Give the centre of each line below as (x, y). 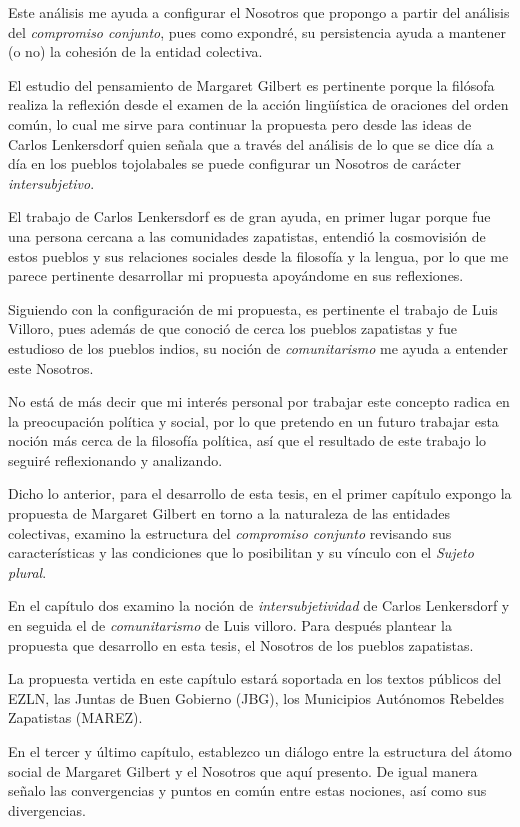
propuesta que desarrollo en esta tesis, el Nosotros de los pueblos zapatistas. (241, 644)
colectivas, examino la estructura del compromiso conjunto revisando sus (230, 532)
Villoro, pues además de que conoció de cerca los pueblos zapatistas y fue (232, 328)
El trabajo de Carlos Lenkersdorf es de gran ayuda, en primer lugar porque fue (249, 216)
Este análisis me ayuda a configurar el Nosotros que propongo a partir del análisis (259, 12)
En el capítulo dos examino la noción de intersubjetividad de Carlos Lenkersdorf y (259, 605)
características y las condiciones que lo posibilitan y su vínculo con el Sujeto (241, 552)
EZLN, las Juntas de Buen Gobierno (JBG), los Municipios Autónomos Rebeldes (256, 697)
